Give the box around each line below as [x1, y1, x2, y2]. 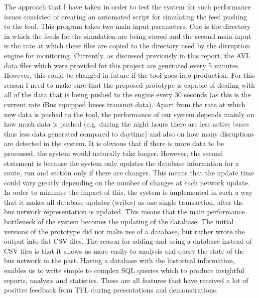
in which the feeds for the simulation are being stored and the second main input [4, 30, 252, 41]
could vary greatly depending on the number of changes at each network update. [4, 177, 250, 187]
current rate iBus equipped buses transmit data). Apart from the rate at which [4, 99, 246, 109]
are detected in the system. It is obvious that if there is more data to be [4, 138, 224, 149]
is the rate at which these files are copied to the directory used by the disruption [4, 40, 250, 51]
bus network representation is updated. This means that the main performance [4, 206, 245, 217]
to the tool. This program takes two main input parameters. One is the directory [4, 21, 251, 31]
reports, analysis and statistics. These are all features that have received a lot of [4, 275, 249, 285]
